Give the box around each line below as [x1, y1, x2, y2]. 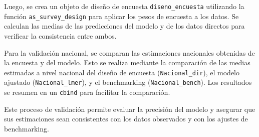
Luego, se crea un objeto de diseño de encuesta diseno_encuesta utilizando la [4, 1, 244, 11]
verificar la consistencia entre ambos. [4, 30, 117, 41]
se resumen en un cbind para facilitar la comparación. [4, 87, 170, 97]
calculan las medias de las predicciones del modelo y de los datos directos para [4, 21, 245, 31]
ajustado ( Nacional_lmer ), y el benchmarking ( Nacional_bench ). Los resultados [4, 77, 252, 87]
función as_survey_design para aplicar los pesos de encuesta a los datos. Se [4, 11, 239, 21]
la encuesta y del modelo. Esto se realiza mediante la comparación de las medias [4, 57, 250, 68]
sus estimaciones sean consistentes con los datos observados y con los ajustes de [4, 113, 248, 124]
